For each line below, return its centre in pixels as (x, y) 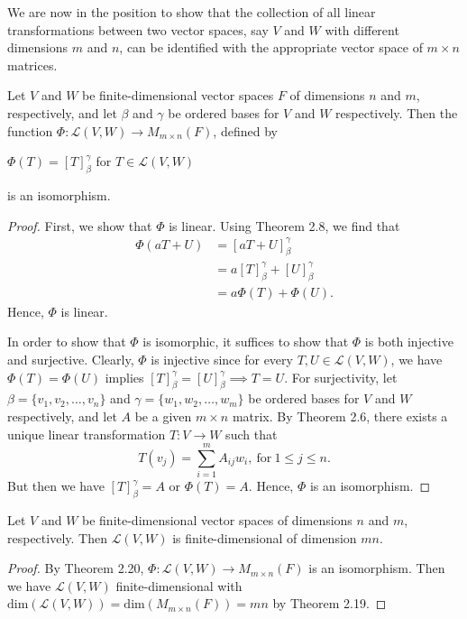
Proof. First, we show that (80, 225)
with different (362, 29)
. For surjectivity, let (341, 377)
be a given (163, 416)
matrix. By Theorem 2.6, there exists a (340, 416)
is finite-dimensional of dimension (265, 537)
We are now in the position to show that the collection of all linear (192, 12)
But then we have (56, 486)
